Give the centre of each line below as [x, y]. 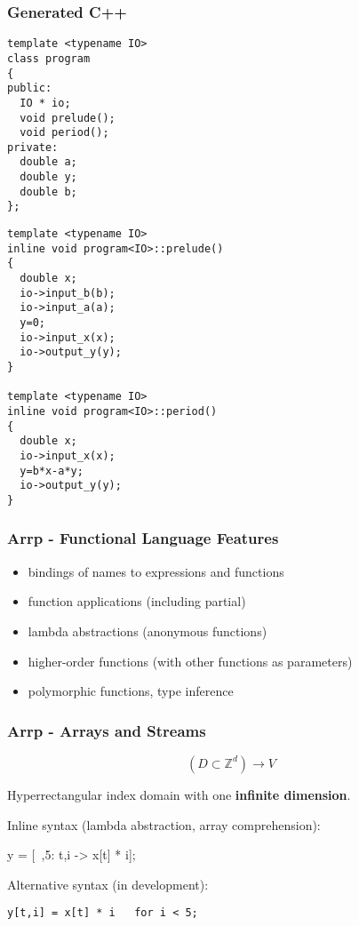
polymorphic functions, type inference [131, 691]
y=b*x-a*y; [52, 471]
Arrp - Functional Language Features [143, 538]
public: [30, 88]
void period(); [64, 133]
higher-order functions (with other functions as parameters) [190, 661]
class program [49, 58]
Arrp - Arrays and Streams [107, 730]
